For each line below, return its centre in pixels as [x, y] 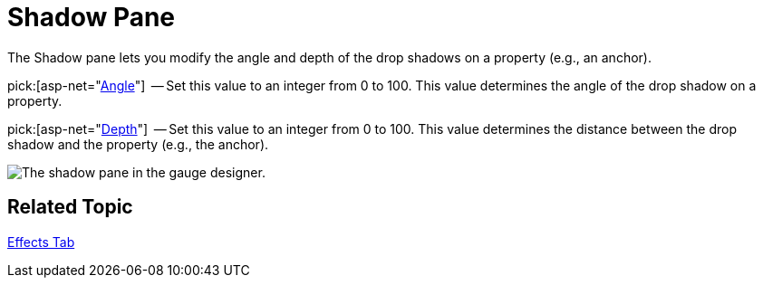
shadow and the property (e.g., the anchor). [138, 144]
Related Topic [70, 207]
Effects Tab [41, 242]
